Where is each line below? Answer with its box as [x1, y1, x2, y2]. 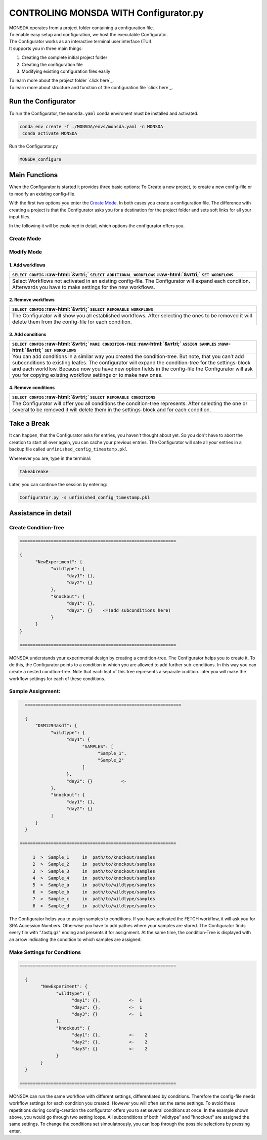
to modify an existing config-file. [9, 191, 76, 197]
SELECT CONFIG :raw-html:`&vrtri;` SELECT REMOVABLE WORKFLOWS [12, 305, 153, 312]
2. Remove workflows [9, 297, 55, 302]
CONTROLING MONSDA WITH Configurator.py [9, 7, 204, 18]
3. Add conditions [9, 331, 46, 337]
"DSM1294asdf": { [35, 723, 78, 729]
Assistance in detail [9, 509, 72, 517]
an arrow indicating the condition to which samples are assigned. [9, 936, 142, 942]
